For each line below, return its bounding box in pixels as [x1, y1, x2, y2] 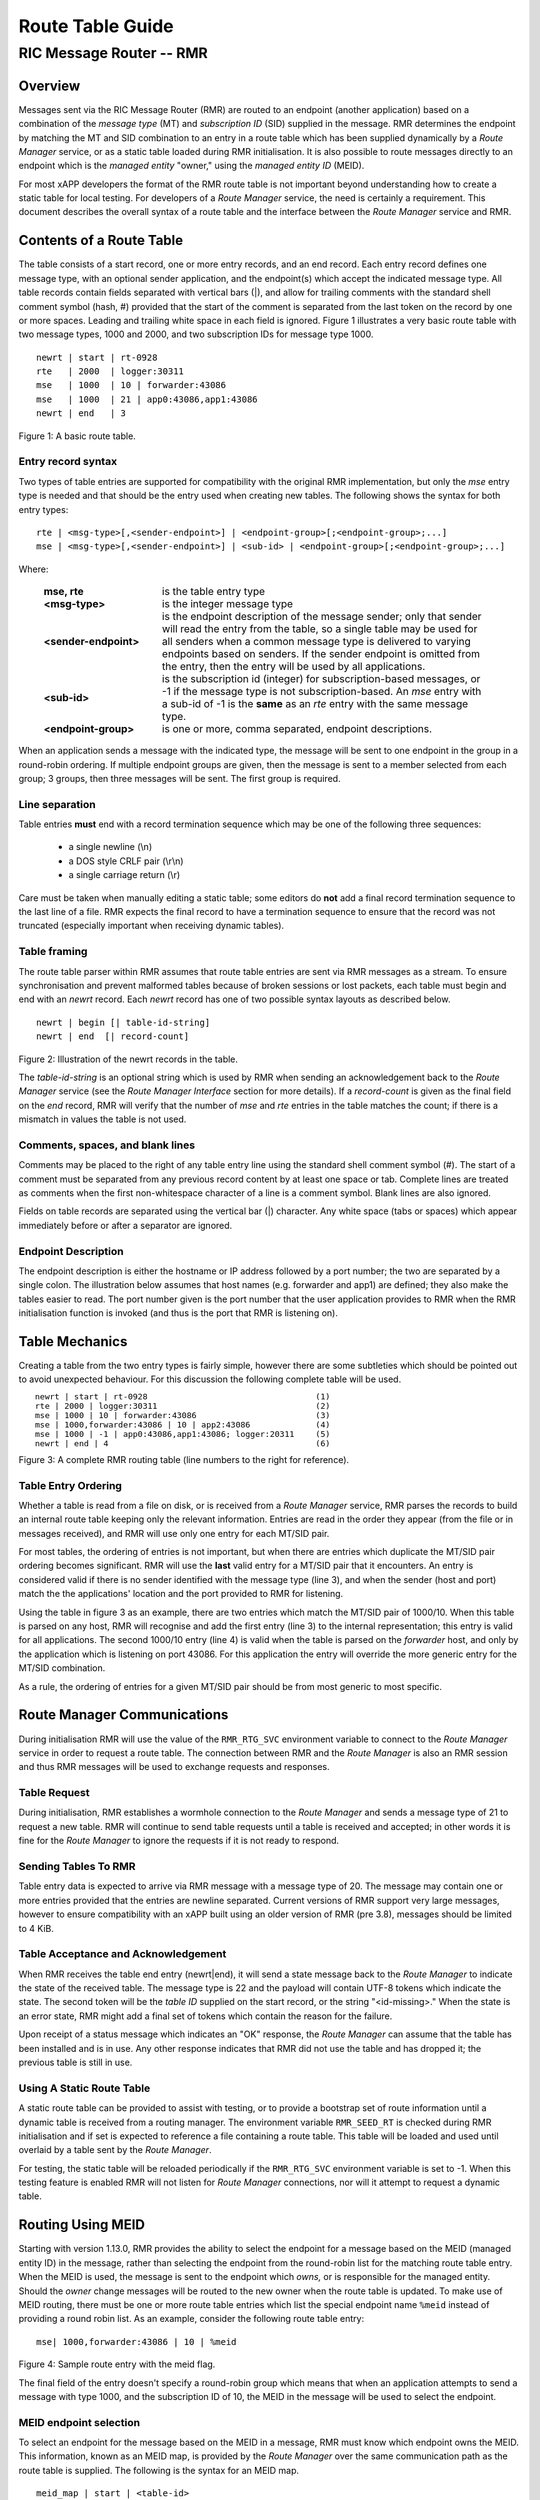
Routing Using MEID [18, 2216, 145, 2234]
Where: [18, 563, 49, 575]
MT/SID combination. [18, 1662, 106, 1674]
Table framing [18, 945, 88, 959]
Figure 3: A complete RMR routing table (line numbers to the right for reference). [18, 1453, 350, 1465]
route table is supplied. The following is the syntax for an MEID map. [18, 2464, 300, 2476]
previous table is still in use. [18, 2056, 133, 2068]
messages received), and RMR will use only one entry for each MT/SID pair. [18, 1527, 330, 1539]
